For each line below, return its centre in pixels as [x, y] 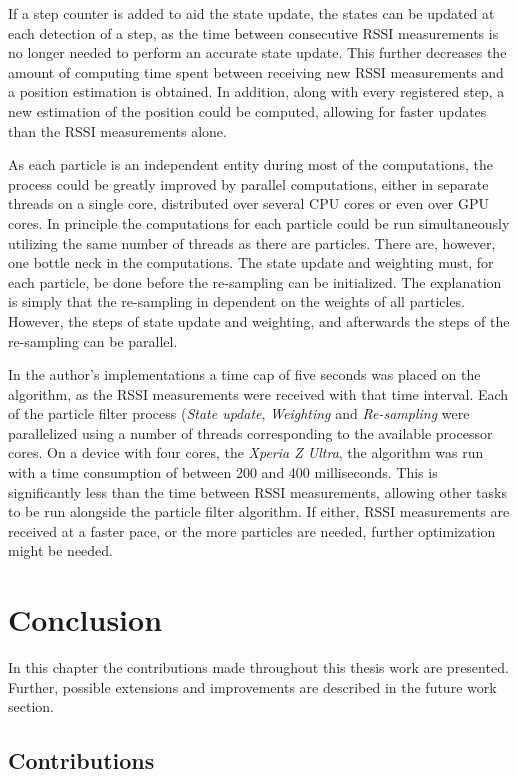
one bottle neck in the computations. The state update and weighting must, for [251, 262]
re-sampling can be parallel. [93, 340]
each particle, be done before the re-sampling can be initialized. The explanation [255, 281]
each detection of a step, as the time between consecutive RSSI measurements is [253, 32]
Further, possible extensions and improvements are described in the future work [252, 686]
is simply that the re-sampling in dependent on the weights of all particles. [237, 301]
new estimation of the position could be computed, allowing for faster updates [247, 110]
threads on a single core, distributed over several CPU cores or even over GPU [249, 203]
